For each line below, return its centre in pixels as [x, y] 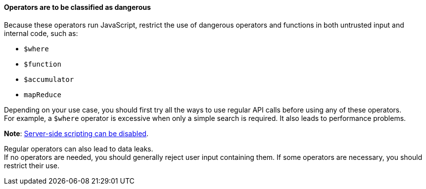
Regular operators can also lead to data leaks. [79, 149]
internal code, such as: [41, 33]
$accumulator [49, 79]
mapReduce [43, 94]
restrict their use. [32, 165]
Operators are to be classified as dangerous [77, 7]
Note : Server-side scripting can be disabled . [76, 133]
